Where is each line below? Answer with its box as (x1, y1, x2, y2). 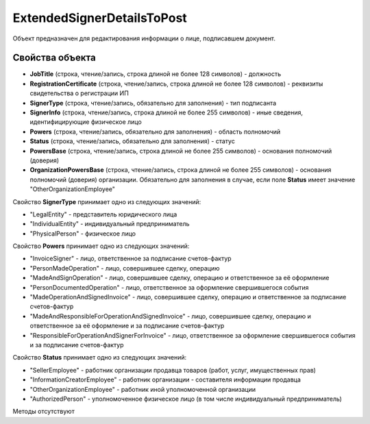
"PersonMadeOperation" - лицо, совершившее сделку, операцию (29, 264, 220, 272)
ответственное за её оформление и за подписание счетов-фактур (29, 322, 225, 330)
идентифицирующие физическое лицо (29, 118, 142, 126)
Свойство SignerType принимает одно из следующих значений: (12, 197, 201, 205)
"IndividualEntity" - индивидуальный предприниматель (29, 220, 190, 228)
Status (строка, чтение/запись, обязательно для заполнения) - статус (29, 137, 236, 145)
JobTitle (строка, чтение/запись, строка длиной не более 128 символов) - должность (29, 70, 281, 78)
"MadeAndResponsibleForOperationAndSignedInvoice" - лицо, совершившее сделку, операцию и (29, 312, 312, 320)
